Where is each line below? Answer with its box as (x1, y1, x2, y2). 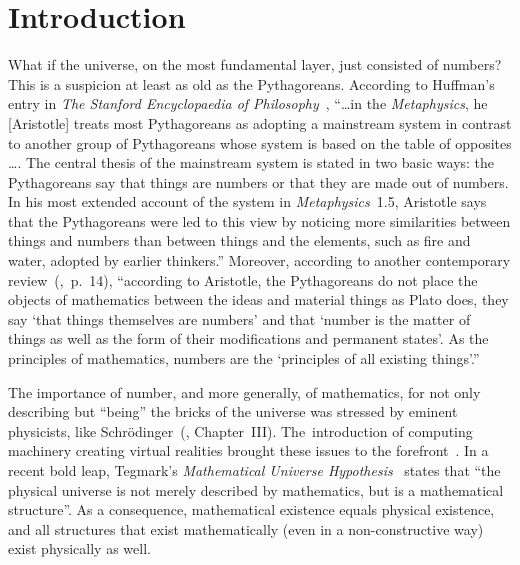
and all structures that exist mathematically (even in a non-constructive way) (8, 518, 484, 539)
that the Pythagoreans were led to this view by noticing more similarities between (8, 210, 511, 231)
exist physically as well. (8, 538, 151, 559)
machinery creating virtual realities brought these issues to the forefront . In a (8, 440, 489, 461)
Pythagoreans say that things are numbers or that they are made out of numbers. (8, 171, 509, 192)
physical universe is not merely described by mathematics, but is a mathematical (8, 479, 504, 500)
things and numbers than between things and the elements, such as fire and (8, 230, 471, 251)
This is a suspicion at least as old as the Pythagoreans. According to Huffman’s (8, 73, 495, 94)
